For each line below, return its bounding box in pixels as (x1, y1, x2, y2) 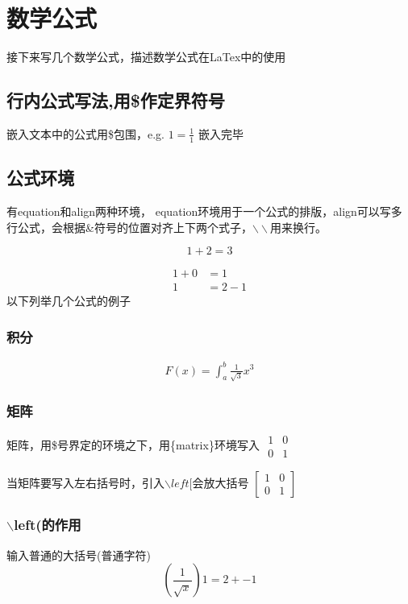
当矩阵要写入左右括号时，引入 (6, 474, 164, 490)
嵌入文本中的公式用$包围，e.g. (6, 125, 164, 142)
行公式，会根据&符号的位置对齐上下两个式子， (6, 218, 252, 235)
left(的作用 (14, 515, 81, 535)
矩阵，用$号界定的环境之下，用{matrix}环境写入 (6, 436, 260, 453)
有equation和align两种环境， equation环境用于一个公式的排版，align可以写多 (6, 202, 402, 219)
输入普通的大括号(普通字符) (6, 546, 151, 563)
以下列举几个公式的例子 (6, 292, 131, 309)
